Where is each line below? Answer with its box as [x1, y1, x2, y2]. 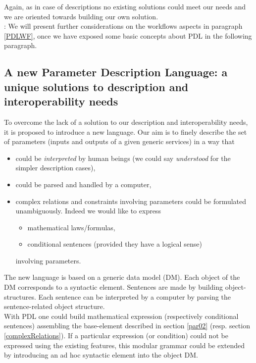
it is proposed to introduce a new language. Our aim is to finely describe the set [4, 126, 247, 137]
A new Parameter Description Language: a [4, 64, 228, 80]
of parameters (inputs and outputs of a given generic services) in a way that [4, 136, 235, 147]
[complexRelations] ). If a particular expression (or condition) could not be [4, 330, 228, 341]
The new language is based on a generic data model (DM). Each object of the [4, 272, 240, 282]
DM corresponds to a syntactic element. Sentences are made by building [4, 282, 223, 292]
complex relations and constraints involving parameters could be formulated [15, 196, 247, 206]
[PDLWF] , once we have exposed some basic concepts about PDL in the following [4, 30, 252, 41]
